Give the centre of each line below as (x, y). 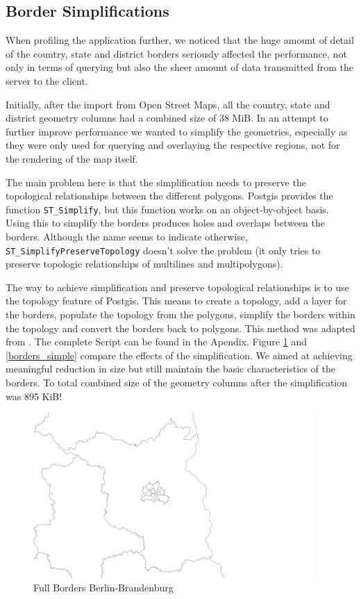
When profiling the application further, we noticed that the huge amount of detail (180, 40)
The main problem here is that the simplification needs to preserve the (156, 182)
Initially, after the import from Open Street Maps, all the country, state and (168, 104)
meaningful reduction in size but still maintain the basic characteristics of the (170, 369)
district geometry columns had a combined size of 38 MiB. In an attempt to (167, 118)
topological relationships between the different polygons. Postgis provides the (169, 196)
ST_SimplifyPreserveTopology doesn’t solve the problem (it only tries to (163, 250)
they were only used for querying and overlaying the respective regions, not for (173, 145)
